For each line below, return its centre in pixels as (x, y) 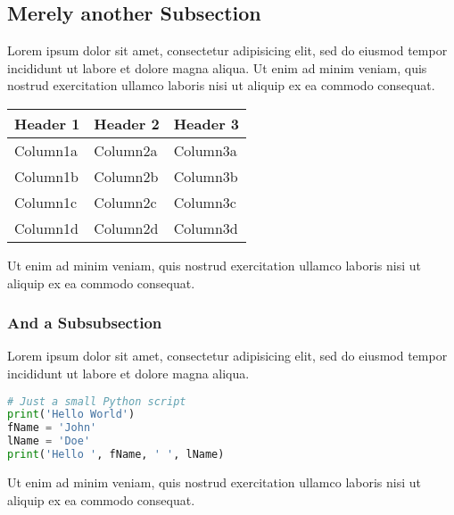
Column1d (47, 228)
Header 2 (127, 123)
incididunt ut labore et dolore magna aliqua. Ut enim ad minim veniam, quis (217, 67)
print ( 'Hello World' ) (71, 415)
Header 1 (47, 123)
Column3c (205, 202)
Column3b (206, 176)
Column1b (47, 176)
